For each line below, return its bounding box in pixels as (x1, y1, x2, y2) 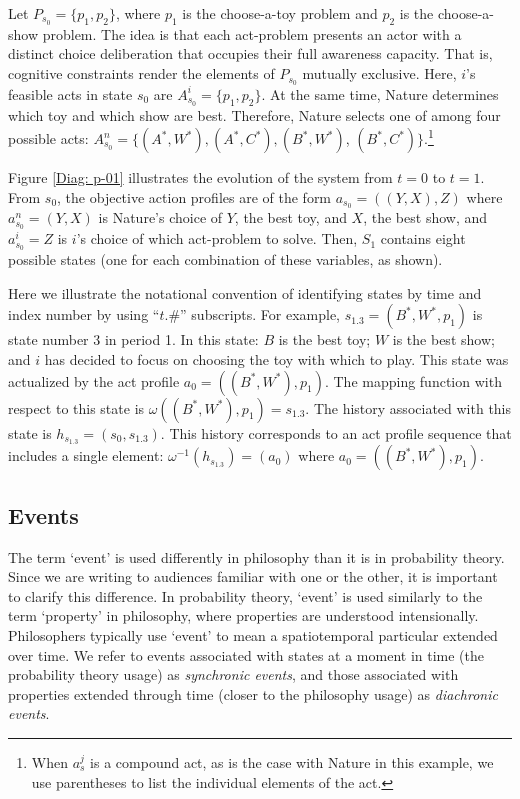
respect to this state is (8, 397, 145, 418)
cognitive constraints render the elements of (8, 63, 275, 84)
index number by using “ (8, 304, 160, 325)
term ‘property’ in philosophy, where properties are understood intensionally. (8, 605, 479, 626)
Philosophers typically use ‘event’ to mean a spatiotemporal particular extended (8, 625, 498, 645)
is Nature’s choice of (98, 207, 223, 228)
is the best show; (392, 329, 495, 350)
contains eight (380, 228, 466, 249)
